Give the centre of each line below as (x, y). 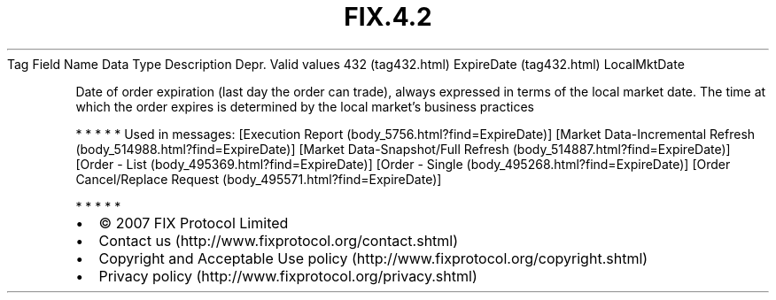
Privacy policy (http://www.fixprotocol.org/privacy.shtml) (288, 276)
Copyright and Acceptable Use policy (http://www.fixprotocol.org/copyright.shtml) (373, 258)
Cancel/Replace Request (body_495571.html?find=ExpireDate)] (259, 179)
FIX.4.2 (388, 17)
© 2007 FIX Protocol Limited (194, 223)
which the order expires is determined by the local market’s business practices (305, 106)
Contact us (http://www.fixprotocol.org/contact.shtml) (279, 240)
